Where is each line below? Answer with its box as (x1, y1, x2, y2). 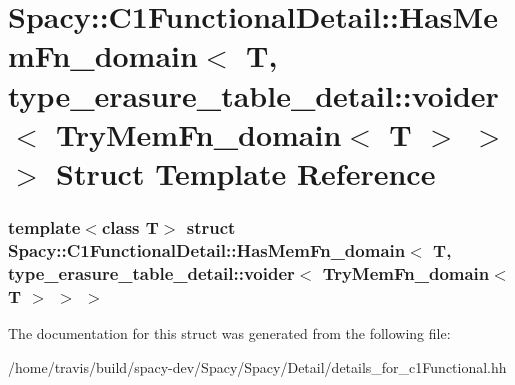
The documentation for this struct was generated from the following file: (8, 323, 451, 344)
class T (101, 215, 159, 240)
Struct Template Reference (56, 152, 436, 193)
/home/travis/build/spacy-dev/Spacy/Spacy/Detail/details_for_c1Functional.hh (8, 356, 507, 377)
